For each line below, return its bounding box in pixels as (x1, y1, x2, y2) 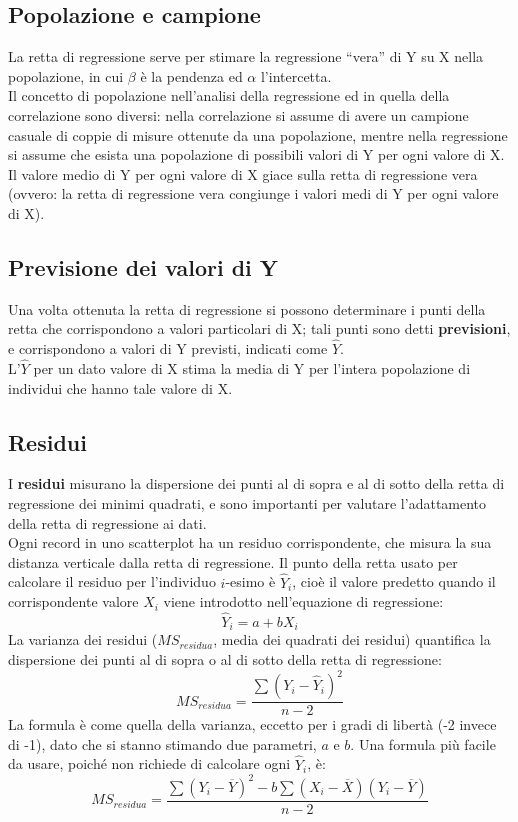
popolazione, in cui (8, 65, 124, 86)
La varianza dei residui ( (8, 629, 158, 650)
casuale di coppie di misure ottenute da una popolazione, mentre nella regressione (8, 124, 508, 145)
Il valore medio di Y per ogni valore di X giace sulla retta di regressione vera (8, 163, 478, 184)
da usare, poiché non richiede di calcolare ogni (8, 753, 291, 774)
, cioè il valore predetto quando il (292, 571, 496, 592)
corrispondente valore (8, 591, 139, 612)
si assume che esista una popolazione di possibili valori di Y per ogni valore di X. (8, 144, 505, 165)
